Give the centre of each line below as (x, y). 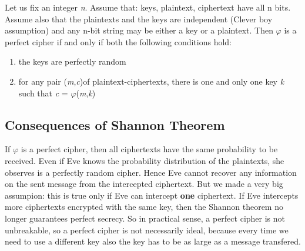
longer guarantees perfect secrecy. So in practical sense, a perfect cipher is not (145, 218)
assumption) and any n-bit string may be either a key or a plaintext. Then (139, 30)
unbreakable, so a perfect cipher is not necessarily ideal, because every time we (147, 230)
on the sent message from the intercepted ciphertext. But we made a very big (144, 184)
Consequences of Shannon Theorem (115, 124)
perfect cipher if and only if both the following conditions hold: (118, 41)
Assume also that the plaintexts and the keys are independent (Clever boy (139, 19)
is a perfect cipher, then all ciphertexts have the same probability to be (149, 149)
